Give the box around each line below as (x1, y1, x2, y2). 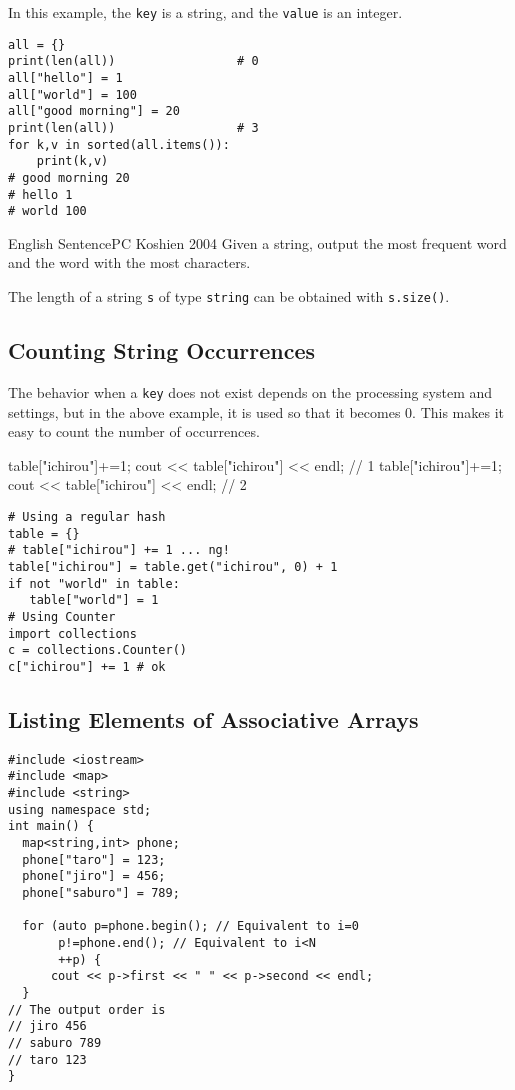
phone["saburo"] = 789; (22, 885, 180, 900)
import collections (8, 626, 137, 641)
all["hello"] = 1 (8, 70, 123, 85)
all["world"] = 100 (8, 87, 137, 102)
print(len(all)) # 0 (8, 54, 259, 69)
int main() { (8, 819, 94, 834)
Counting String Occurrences (8, 335, 316, 366)
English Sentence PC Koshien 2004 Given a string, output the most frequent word (8, 232, 507, 253)
